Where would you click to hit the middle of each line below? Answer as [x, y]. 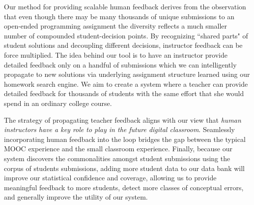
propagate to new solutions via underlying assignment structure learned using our [127, 74]
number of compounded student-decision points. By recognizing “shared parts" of [126, 35]
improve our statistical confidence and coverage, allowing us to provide [110, 178]
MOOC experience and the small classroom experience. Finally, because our [118, 149]
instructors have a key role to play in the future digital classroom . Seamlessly [119, 129]
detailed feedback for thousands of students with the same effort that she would [124, 93]
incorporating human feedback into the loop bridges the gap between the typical [125, 139]
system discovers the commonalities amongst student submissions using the [117, 158]
